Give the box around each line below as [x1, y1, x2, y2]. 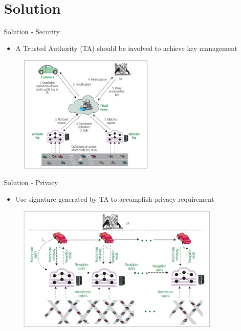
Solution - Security [4, 26, 60, 37]
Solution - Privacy [4, 177, 58, 188]
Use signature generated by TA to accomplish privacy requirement [15, 193, 214, 204]
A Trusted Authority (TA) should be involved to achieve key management [15, 43, 238, 53]
